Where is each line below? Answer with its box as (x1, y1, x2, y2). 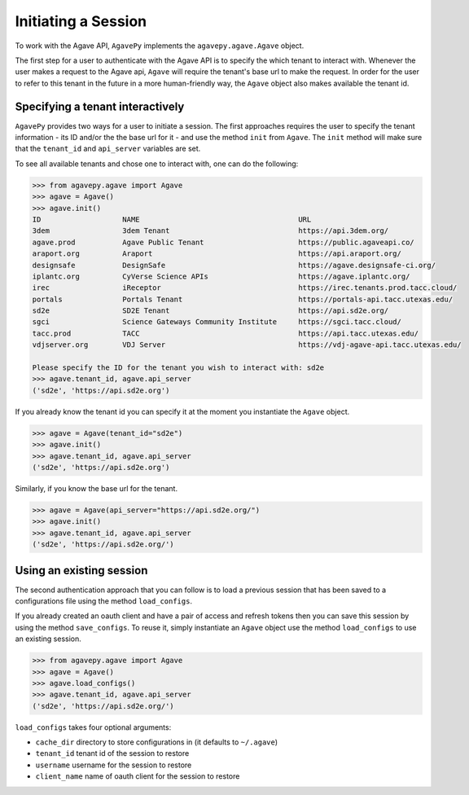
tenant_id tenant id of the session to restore (35, 749, 190, 758)
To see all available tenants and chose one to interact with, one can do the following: (15, 159, 299, 169)
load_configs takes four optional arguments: (15, 722, 172, 732)
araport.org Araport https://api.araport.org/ (32, 249, 402, 258)
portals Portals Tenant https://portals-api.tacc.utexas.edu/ (32, 294, 454, 304)
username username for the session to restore (35, 760, 192, 770)
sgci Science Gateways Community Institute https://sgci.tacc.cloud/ (32, 318, 402, 327)
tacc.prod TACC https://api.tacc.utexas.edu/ (32, 328, 419, 338)
